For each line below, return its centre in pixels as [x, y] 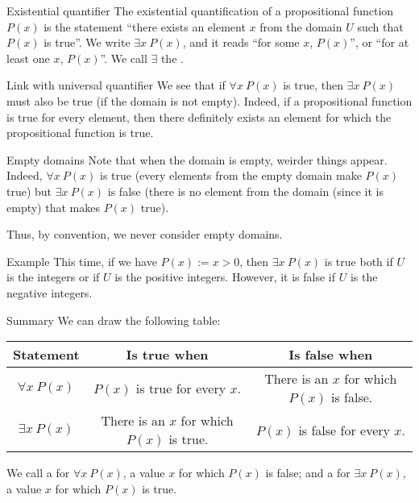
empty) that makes [53, 207]
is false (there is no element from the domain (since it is [246, 191]
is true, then [313, 85]
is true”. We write [87, 42]
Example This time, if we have [82, 261]
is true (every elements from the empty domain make [230, 175]
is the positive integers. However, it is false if [225, 277]
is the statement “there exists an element [145, 26]
